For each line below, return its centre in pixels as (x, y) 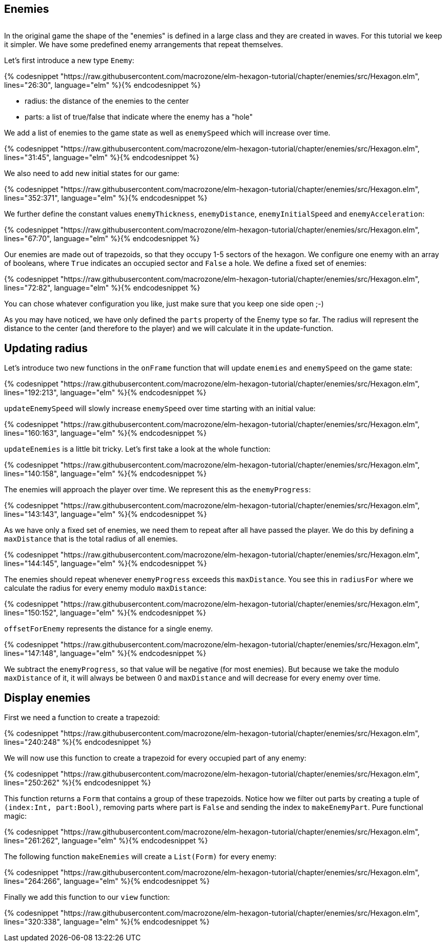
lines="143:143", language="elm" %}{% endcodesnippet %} (106, 514)
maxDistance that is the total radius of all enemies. (91, 539)
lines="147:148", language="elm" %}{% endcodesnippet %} (105, 653)
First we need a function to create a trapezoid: (82, 718)
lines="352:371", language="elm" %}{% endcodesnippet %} (106, 198)
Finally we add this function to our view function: (87, 897)
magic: (16, 816)
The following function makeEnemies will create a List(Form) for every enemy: (140, 857)
